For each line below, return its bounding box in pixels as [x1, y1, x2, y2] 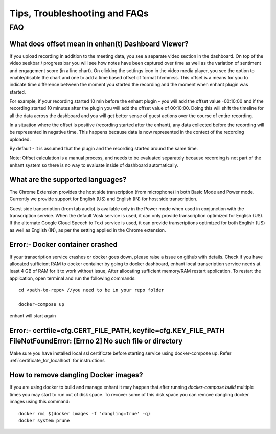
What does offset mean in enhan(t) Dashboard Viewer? [9, 39, 189, 48]
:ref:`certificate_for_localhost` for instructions [9, 357, 105, 363]
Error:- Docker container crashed [9, 240, 118, 249]
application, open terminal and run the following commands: [9, 275, 136, 281]
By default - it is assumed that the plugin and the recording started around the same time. [9, 146, 198, 152]
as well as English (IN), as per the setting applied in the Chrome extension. [9, 227, 166, 233]
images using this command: [9, 399, 70, 405]
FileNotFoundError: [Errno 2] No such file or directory [9, 337, 183, 346]
